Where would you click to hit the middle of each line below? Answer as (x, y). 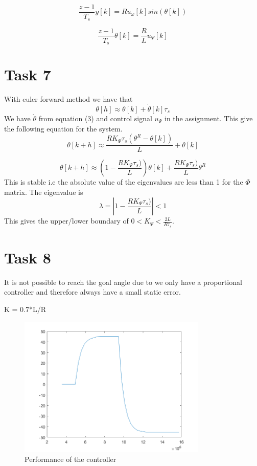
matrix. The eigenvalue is (44, 192)
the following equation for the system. (63, 128)
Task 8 (28, 257)
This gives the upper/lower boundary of (66, 221)
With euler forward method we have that (68, 99)
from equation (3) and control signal (95, 118)
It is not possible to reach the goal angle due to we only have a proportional (123, 282)
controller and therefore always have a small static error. (92, 292)
